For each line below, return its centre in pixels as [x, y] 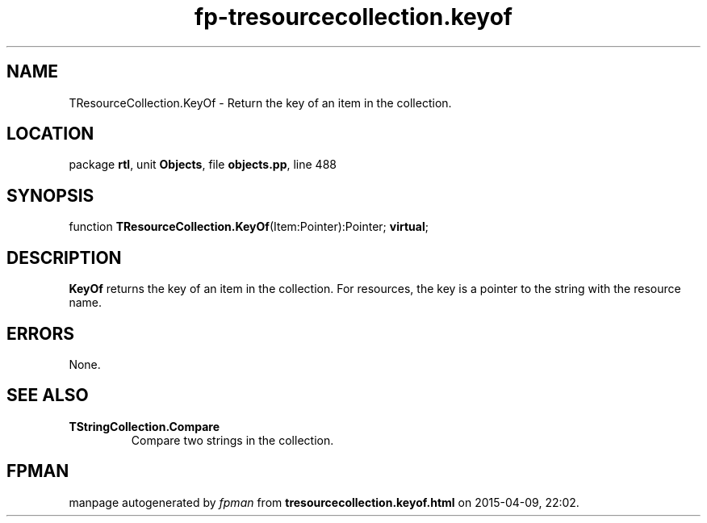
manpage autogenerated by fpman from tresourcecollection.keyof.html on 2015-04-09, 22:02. [324, 502]
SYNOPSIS [50, 195]
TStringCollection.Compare [144, 426]
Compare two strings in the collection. [232, 440]
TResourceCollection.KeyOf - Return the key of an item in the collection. [260, 103]
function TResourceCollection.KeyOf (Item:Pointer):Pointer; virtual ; [249, 227]
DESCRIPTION [64, 257]
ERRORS [41, 333]
